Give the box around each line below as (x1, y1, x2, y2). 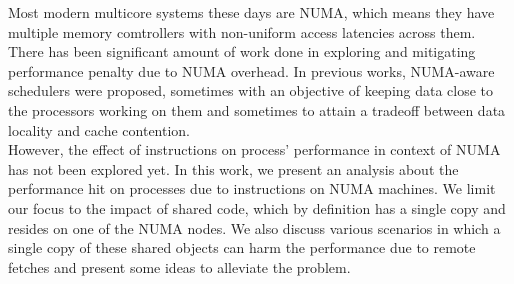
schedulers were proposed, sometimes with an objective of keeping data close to (8, 80, 494, 101)
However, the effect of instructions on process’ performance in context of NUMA (8, 139, 501, 160)
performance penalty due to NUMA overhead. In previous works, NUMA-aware (8, 60, 495, 81)
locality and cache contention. (8, 119, 190, 140)
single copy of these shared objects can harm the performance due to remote (8, 237, 476, 258)
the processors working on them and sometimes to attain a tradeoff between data (8, 99, 506, 120)
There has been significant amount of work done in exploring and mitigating (8, 41, 476, 62)
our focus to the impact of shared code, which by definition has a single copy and (8, 197, 506, 218)
